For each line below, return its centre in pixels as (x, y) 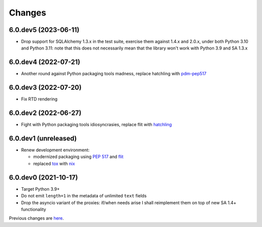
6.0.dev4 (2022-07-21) (45, 62)
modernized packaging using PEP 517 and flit (78, 157)
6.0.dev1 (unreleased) (43, 138)
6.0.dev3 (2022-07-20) (45, 88)
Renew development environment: (55, 150)
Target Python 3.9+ (41, 189)
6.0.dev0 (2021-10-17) (43, 177)
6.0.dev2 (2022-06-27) (45, 113)
